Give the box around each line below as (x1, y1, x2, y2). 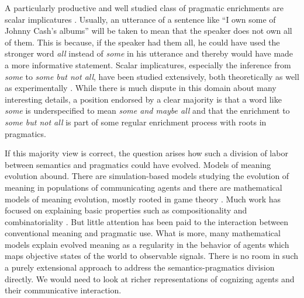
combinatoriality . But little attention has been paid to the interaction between (5, 215, 288, 227)
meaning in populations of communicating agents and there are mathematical (5, 181, 282, 193)
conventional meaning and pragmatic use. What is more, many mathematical (5, 227, 281, 239)
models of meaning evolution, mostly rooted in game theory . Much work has (5, 192, 281, 205)
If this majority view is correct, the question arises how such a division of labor (5, 147, 288, 159)
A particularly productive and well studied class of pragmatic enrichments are (5, 2, 284, 13)
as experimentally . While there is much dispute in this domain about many (5, 82, 277, 94)
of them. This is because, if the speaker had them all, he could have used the (5, 36, 280, 48)
